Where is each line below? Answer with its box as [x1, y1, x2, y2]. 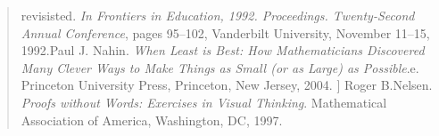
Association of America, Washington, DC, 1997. [21, 110, 283, 129]
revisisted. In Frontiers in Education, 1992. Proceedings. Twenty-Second [21, 6, 415, 24]
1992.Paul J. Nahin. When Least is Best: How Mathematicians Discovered [21, 41, 425, 60]
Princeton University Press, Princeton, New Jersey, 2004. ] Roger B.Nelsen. [21, 76, 433, 94]
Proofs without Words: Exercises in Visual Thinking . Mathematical [21, 92, 387, 111]
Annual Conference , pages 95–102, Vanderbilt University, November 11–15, [21, 23, 430, 42]
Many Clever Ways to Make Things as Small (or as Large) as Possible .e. [21, 58, 419, 76]
